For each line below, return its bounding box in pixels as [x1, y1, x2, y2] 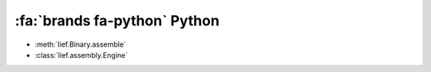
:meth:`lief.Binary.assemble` [34, 40, 127, 49]
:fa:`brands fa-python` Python [14, 12, 219, 29]
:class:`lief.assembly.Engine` [34, 50, 128, 59]
